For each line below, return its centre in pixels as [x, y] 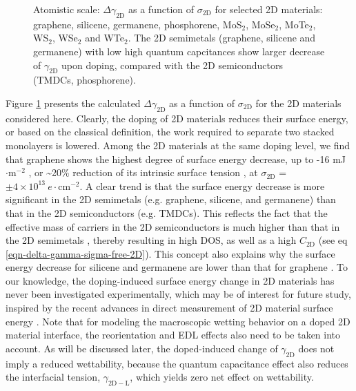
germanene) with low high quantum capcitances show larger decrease [179, 51]
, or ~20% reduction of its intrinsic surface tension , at [143, 172]
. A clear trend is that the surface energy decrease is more [202, 185]
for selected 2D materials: [269, 9]
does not [316, 348]
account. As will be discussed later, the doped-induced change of [142, 348]
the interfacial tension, [53, 377]
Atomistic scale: [67, 9]
